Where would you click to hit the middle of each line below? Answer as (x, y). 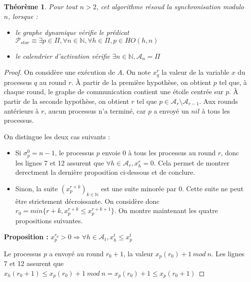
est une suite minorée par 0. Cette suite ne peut (172, 189)
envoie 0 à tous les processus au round (159, 153)
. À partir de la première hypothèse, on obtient (141, 82)
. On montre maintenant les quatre (166, 210)
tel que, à (233, 82)
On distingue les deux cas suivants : (57, 136)
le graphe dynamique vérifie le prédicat (72, 32)
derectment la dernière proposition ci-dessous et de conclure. (105, 172)
